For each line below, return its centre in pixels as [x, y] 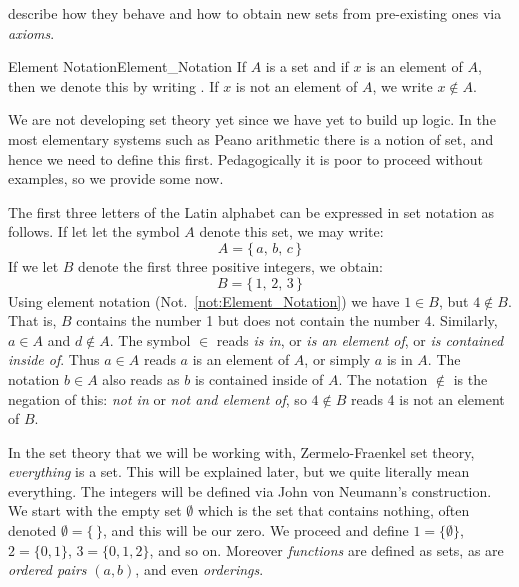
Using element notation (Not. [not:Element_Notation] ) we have [204, 300]
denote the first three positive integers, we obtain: [230, 265]
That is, [32, 320]
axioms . [31, 32]
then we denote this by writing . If [113, 85]
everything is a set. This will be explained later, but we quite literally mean [239, 471]
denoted [32, 530]
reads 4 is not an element [427, 398]
